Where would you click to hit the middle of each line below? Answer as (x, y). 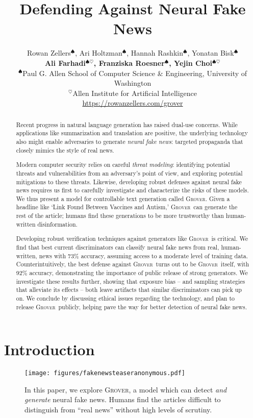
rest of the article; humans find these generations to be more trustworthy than (120, 216)
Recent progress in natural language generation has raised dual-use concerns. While (127, 124)
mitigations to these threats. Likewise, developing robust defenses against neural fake (129, 181)
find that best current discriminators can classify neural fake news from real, (118, 247)
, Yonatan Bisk (211, 53)
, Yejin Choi (191, 63)
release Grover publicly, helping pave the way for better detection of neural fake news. (131, 306)
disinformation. (57, 224)
